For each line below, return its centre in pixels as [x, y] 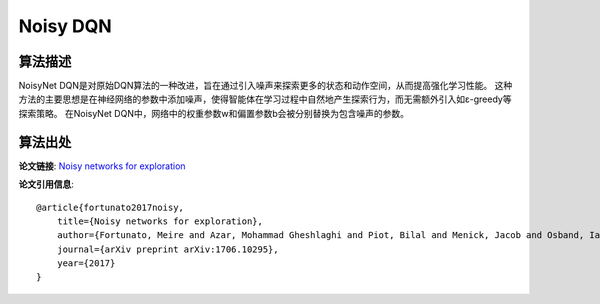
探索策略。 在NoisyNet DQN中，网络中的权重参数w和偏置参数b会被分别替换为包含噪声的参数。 [214, 113]
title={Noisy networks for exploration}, [160, 221]
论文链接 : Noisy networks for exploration [102, 166]
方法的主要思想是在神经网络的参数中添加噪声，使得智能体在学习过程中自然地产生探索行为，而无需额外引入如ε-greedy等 [265, 99]
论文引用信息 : [46, 184]
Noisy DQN [65, 26]
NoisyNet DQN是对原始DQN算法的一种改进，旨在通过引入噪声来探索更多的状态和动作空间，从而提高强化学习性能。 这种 [265, 86]
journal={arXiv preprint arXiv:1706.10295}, [167, 249]
